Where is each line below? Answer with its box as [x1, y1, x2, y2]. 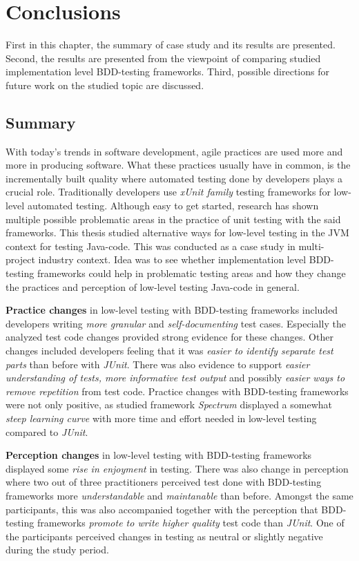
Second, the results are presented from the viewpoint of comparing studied [6, 50, 321, 65]
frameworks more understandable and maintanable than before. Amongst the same [6, 488, 353, 502]
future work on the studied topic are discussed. [6, 77, 204, 92]
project [6, 252, 35, 267]
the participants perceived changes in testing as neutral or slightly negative [6, 529, 323, 543]
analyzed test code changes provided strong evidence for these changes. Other [6, 330, 333, 344]
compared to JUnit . [6, 424, 88, 439]
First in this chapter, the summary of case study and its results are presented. [6, 37, 336, 52]
